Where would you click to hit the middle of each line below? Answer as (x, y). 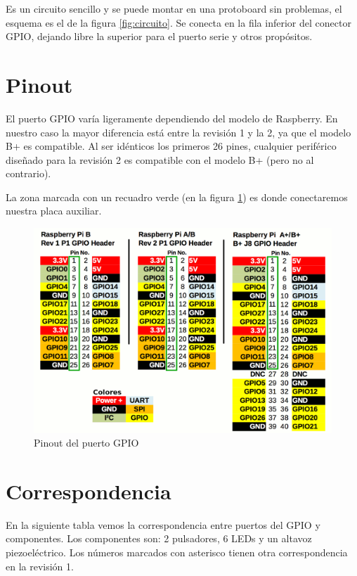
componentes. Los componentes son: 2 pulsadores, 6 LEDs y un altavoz (159, 538)
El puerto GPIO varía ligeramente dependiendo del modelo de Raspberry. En (172, 118)
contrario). (28, 173)
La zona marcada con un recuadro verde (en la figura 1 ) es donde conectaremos (177, 197)
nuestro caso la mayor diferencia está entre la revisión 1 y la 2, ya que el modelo (178, 132)
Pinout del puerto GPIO (86, 443)
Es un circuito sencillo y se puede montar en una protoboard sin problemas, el (174, 8)
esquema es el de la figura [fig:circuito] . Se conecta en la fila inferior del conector (178, 22)
